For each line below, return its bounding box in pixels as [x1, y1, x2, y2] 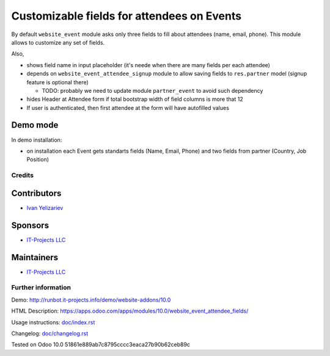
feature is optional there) [26, 78, 89, 85]
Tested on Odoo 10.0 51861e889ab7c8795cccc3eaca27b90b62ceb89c [11, 341, 191, 348]
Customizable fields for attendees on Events [11, 9, 241, 23]
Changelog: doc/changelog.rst [11, 330, 89, 337]
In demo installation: [11, 136, 62, 143]
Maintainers [11, 252, 59, 263]
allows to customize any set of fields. [11, 38, 105, 46]
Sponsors [11, 220, 49, 230]
